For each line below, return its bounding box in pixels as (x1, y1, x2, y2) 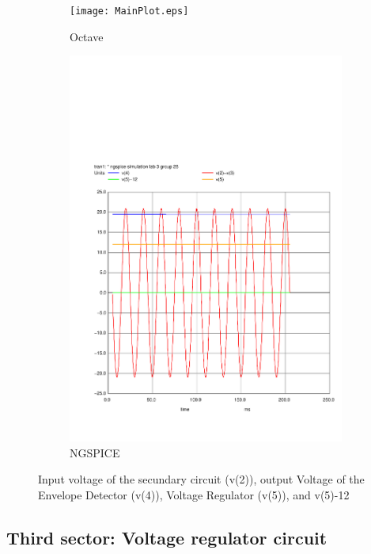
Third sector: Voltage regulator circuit (6, 525, 327, 549)
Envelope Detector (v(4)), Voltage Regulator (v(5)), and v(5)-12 (38, 486, 350, 502)
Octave (70, 28, 104, 44)
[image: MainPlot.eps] (70, 6, 189, 17)
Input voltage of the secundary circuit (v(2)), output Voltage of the (38, 471, 365, 487)
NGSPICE (70, 444, 120, 460)
